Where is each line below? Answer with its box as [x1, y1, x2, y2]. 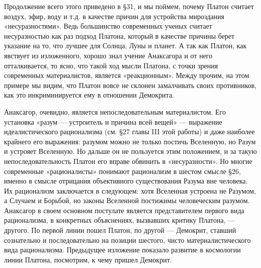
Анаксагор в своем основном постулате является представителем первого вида [4, 205, 244, 215]
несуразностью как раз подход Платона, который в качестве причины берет [4, 30, 235, 41]
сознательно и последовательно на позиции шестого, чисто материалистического [4, 234, 251, 245]
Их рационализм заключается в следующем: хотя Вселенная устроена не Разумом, [4, 185, 256, 196]
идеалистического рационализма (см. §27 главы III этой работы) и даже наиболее [4, 126, 255, 137]
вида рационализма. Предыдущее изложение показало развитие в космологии [4, 244, 241, 255]
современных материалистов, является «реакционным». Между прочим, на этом [4, 70, 249, 80]
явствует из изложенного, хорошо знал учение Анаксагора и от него [4, 50, 213, 60]
